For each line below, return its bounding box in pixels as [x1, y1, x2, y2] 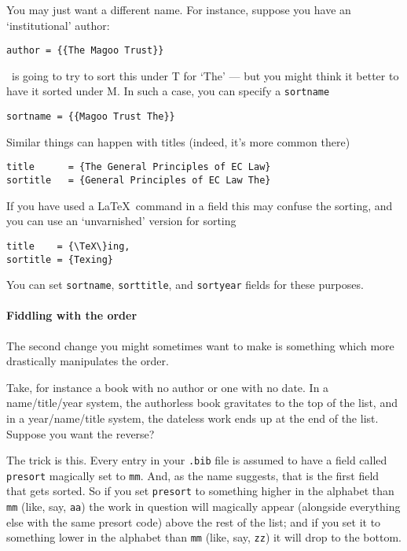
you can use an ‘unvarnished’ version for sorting [6, 213, 236, 229]
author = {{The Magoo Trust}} [6, 45, 164, 57]
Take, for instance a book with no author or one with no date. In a [6, 379, 329, 395]
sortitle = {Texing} [6, 253, 114, 265]
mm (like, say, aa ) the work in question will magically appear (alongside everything [6, 498, 401, 515]
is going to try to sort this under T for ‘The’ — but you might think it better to [11, 67, 399, 83]
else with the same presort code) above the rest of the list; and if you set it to [6, 513, 381, 530]
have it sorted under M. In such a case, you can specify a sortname [6, 83, 330, 99]
